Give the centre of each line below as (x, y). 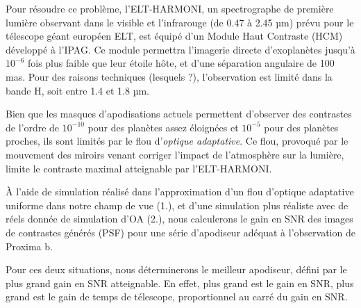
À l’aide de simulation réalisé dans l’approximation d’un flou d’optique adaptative (180, 192)
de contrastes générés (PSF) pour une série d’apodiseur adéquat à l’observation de (180, 232)
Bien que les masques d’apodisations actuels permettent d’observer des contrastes (179, 114)
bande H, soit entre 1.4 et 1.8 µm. (77, 90)
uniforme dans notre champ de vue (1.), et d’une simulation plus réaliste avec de (177, 205)
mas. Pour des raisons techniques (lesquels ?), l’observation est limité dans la (169, 76)
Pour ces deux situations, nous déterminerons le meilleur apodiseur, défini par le (176, 269)
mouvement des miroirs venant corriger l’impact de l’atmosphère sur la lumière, (175, 154)
